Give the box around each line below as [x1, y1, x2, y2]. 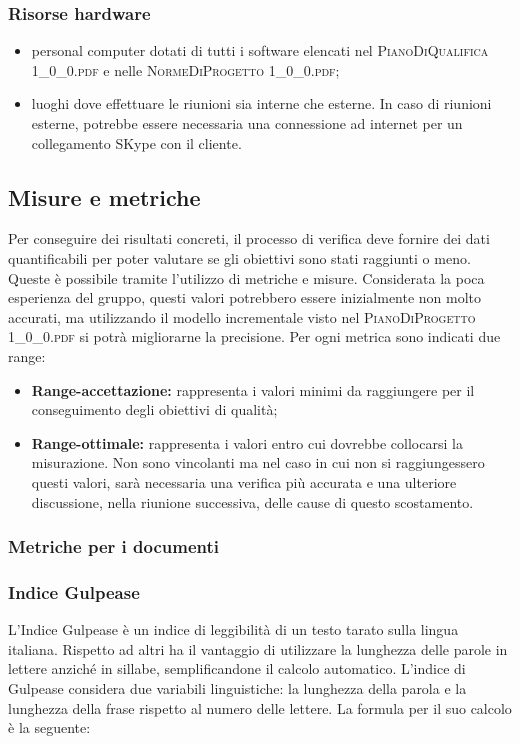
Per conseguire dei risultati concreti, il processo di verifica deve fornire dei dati [8, 228, 490, 249]
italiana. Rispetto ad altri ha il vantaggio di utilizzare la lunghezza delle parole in [8, 638, 508, 659]
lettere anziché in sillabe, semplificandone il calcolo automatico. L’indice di [8, 658, 466, 679]
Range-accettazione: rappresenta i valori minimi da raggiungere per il [31, 379, 475, 400]
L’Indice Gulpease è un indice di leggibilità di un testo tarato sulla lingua [8, 619, 459, 640]
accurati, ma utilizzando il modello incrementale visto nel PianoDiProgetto [8, 306, 476, 327]
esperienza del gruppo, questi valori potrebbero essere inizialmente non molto [8, 287, 482, 308]
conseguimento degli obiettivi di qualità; [31, 399, 278, 420]
